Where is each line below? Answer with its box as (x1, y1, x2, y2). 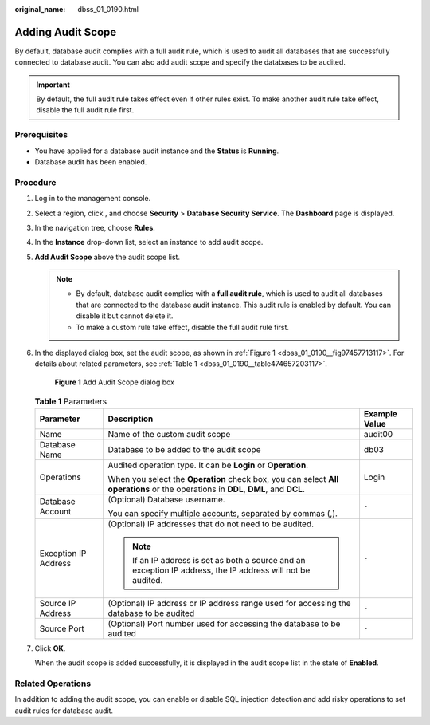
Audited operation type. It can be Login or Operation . (107, 459, 309, 471)
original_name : (14, 5, 66, 14)
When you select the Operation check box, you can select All (107, 473, 339, 484)
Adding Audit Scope (14, 25, 117, 39)
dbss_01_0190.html (77, 5, 139, 14)
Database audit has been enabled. (34, 157, 147, 167)
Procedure (14, 176, 57, 187)
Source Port (39, 623, 85, 634)
